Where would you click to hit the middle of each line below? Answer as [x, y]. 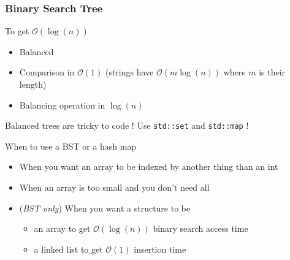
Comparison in [47, 72]
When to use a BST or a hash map [71, 146]
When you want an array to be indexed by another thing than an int [149, 166]
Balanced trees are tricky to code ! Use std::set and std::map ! [127, 125]
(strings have [129, 72]
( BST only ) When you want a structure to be [105, 208]
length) [33, 84]
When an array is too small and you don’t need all [114, 187]
